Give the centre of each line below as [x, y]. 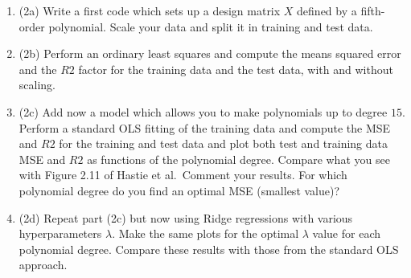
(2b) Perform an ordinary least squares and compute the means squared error [210, 53]
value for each [347, 233]
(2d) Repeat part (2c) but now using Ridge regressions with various [186, 217]
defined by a [327, 10]
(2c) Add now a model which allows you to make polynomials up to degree [203, 111]
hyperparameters [60, 233]
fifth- [373, 10]
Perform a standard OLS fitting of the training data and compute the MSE [205, 127]
